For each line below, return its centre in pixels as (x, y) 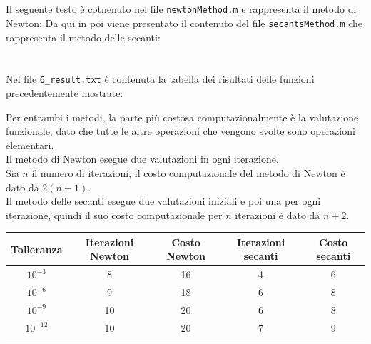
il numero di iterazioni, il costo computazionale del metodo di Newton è (188, 172)
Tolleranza (37, 249)
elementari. (30, 145)
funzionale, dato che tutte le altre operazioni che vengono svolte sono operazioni (181, 131)
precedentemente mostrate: (65, 92)
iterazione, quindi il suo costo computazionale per (114, 214)
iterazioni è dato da (278, 214)
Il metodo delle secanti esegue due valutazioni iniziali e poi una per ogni (163, 201)
